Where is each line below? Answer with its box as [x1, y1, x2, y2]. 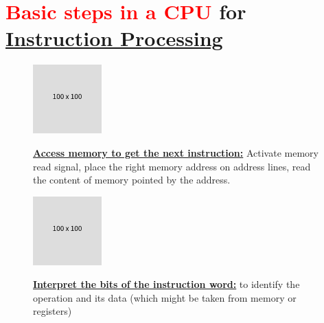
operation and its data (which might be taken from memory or [33, 290, 297, 304]
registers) [33, 304, 72, 318]
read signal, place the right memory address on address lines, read [33, 159, 311, 173]
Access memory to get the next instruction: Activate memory [33, 145, 319, 159]
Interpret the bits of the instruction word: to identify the [33, 277, 300, 291]
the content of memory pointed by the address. [33, 172, 231, 187]
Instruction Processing [5, 24, 223, 52]
